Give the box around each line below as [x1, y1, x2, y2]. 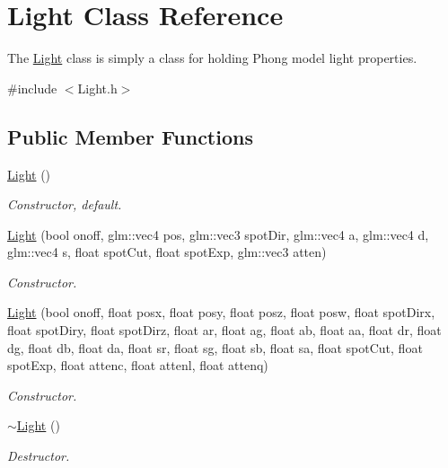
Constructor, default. [7, 195, 122, 214]
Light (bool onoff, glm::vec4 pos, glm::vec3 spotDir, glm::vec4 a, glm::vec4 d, [7, 225, 429, 243]
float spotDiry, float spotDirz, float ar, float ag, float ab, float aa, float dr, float [7, 321, 442, 340]
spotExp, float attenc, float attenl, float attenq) [7, 356, 268, 375]
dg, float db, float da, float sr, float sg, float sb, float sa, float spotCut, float [7, 338, 423, 357]
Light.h [77, 78, 118, 97]
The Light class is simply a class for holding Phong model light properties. [7, 49, 417, 67]
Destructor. [7, 446, 70, 465]
